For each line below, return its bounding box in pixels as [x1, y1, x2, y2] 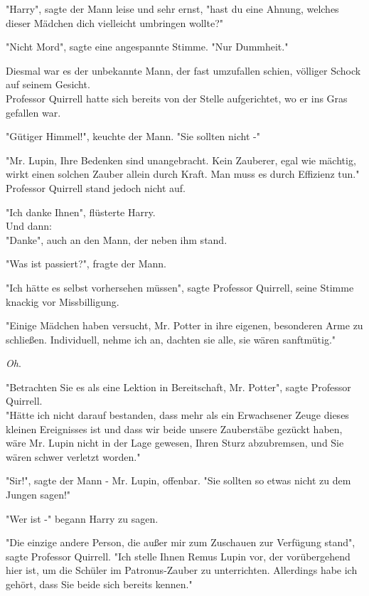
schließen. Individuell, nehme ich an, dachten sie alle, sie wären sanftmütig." [6, 331, 336, 346]
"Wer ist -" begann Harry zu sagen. [6, 511, 159, 526]
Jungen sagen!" [6, 487, 71, 502]
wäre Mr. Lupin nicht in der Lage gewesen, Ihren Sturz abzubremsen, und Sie [6, 435, 344, 450]
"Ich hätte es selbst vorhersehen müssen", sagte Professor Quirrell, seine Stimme [6, 280, 354, 294]
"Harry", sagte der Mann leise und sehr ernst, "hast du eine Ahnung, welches [6, 1, 339, 16]
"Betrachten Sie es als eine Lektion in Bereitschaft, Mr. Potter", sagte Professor [6, 379, 351, 394]
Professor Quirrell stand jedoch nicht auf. [6, 180, 186, 195]
